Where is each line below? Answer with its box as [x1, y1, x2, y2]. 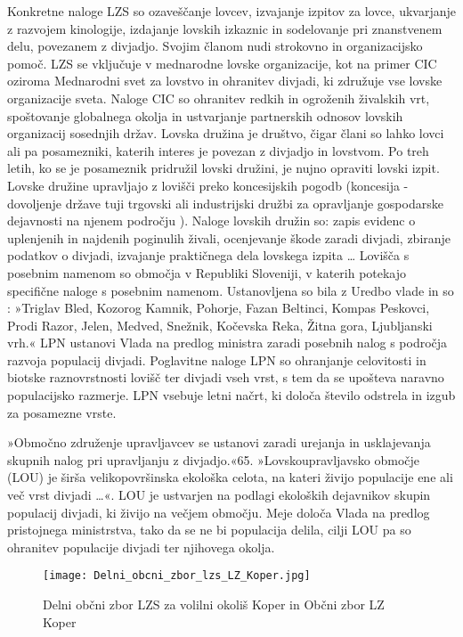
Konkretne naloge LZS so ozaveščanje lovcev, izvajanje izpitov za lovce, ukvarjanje [7, 2, 456, 20]
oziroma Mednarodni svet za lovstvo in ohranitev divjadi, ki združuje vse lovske [7, 71, 443, 90]
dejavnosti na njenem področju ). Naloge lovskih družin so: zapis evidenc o [7, 211, 416, 230]
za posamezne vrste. [7, 403, 117, 421]
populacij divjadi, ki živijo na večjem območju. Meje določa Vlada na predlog [7, 502, 430, 521]
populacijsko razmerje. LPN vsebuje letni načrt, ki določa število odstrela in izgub [7, 386, 456, 404]
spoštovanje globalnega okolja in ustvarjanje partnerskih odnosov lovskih [7, 106, 403, 125]
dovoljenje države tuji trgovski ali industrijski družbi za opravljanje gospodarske [7, 193, 443, 212]
